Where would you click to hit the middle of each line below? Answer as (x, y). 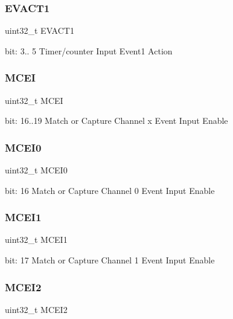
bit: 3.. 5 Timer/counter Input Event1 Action (89, 50)
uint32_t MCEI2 (36, 309)
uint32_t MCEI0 (36, 170)
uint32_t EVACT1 (40, 31)
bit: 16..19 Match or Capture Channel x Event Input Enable (116, 121)
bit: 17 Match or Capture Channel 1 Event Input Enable (110, 260)
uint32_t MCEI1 (36, 240)
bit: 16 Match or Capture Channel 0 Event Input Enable (110, 190)
